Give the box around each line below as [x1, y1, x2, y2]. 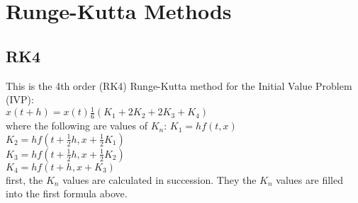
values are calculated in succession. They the [62, 172, 257, 187]
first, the [6, 172, 43, 187]
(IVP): [6, 92, 34, 107]
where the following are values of [6, 118, 148, 133]
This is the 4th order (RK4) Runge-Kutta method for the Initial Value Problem [6, 78, 352, 93]
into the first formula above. [6, 186, 128, 201]
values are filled [276, 172, 343, 187]
